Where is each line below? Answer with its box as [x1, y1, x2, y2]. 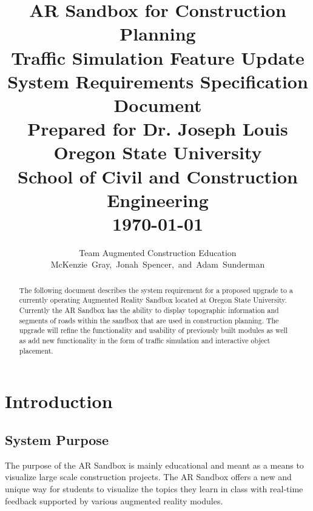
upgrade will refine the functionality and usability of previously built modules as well [19, 325, 288, 335]
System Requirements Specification [7, 68, 308, 93]
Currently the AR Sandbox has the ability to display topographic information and [19, 305, 279, 315]
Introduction [5, 389, 113, 414]
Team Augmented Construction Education [79, 246, 237, 259]
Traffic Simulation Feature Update [11, 45, 305, 70]
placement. [19, 345, 53, 355]
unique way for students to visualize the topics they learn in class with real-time [5, 482, 303, 495]
